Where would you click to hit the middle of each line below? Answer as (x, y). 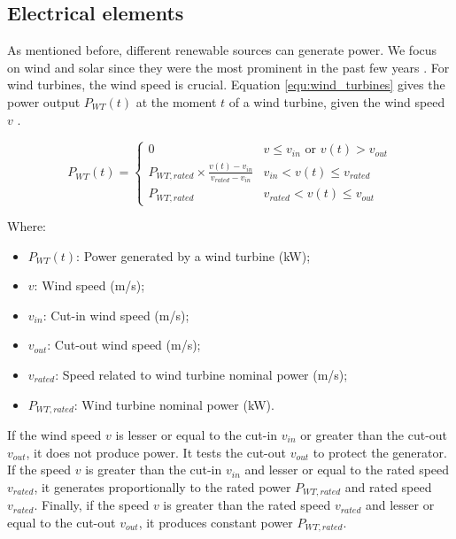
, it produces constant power (216, 522)
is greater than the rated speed (247, 505)
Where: (27, 226)
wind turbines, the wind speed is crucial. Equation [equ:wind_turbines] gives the (226, 85)
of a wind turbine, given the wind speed (337, 101)
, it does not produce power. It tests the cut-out (156, 452)
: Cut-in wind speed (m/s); (116, 315)
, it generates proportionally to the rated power (162, 486)
